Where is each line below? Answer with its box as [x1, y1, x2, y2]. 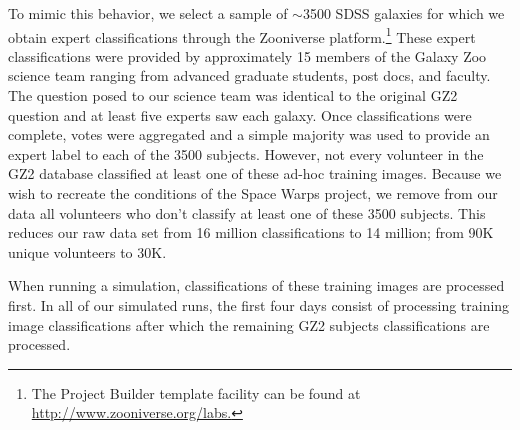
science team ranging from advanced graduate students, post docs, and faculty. [8, 65, 491, 86]
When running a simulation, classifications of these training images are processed [8, 275, 505, 296]
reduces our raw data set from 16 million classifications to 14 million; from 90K [8, 222, 494, 243]
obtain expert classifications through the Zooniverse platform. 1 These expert [8, 23, 476, 47]
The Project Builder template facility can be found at [31, 382, 361, 403]
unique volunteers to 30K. [8, 241, 167, 262]
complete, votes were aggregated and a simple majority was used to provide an [8, 124, 490, 145]
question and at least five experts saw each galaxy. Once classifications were [8, 104, 472, 125]
